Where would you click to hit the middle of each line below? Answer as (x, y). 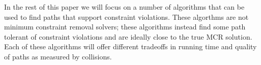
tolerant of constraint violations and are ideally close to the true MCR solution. (128, 36)
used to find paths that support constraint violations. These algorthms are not (126, 17)
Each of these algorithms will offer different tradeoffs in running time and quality (130, 46)
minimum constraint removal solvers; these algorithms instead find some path (125, 27)
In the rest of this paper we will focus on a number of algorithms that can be (124, 7)
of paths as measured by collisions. (58, 56)
